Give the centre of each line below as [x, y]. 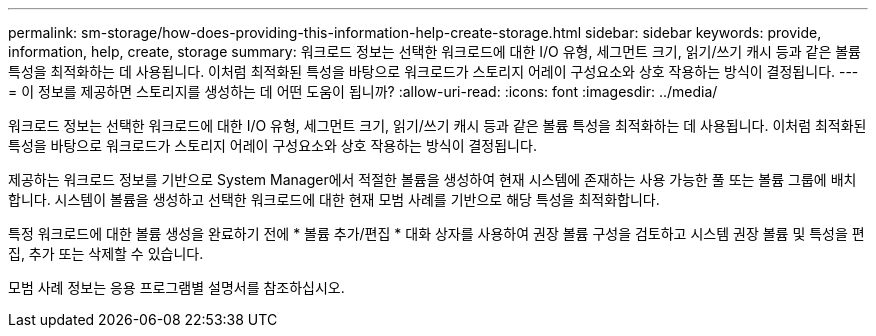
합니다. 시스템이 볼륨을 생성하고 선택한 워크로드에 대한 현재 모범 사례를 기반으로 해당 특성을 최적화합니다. [334, 199]
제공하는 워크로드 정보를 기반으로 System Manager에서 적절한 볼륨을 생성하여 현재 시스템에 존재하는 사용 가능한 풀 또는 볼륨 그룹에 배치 [432, 179]
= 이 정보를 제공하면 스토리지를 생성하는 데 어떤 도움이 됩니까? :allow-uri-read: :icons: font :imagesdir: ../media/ [363, 91]
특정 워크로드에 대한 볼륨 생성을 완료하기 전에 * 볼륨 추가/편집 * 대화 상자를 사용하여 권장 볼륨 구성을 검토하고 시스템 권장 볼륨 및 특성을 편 [436, 233]
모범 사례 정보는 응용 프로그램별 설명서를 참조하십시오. [176, 287]
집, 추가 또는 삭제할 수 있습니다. [106, 253]
